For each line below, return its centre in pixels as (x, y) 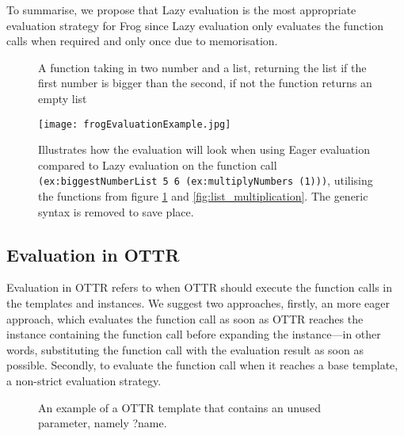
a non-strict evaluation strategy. (84, 381)
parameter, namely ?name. (103, 423)
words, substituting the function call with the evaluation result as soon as (185, 349)
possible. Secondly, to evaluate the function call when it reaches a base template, (202, 365)
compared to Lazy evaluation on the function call (158, 164)
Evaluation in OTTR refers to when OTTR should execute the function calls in (200, 287)
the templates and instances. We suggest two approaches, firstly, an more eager (198, 303)
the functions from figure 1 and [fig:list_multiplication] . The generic (203, 196)
